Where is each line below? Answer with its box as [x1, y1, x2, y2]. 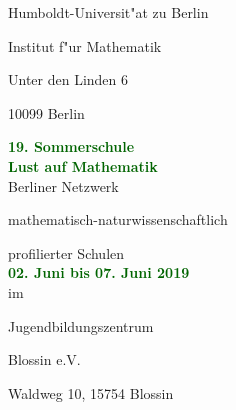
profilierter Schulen [8, 242, 125, 263]
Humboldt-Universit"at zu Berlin [8, 2, 209, 22]
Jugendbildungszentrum [8, 315, 154, 336]
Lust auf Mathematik [8, 155, 158, 176]
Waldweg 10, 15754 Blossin [8, 382, 174, 403]
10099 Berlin [8, 102, 85, 123]
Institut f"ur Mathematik [8, 35, 162, 56]
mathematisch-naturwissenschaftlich [8, 209, 228, 230]
